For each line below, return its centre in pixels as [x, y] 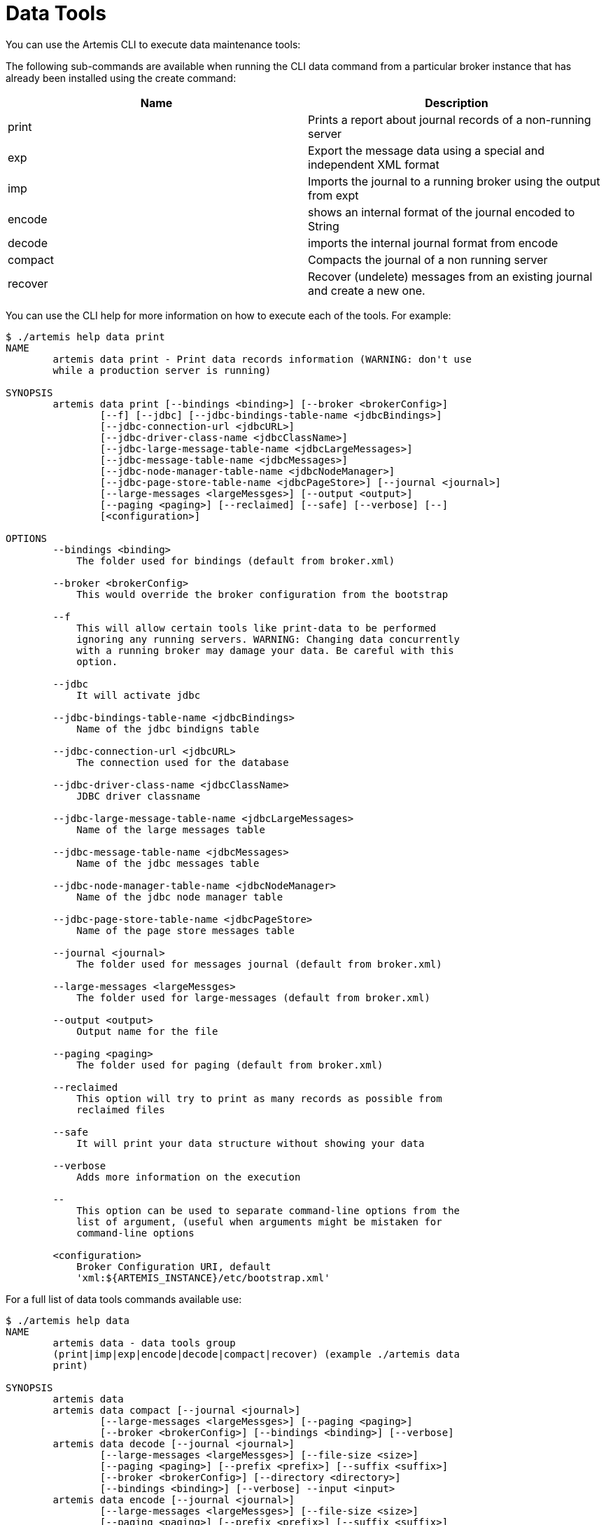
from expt [333, 195]
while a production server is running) [162, 370]
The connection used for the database [183, 762]
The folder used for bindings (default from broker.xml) [236, 560]
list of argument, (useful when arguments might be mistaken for [259, 1221]
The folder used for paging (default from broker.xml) [230, 1065]
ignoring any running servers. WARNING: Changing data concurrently [268, 639]
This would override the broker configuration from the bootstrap [262, 594]
